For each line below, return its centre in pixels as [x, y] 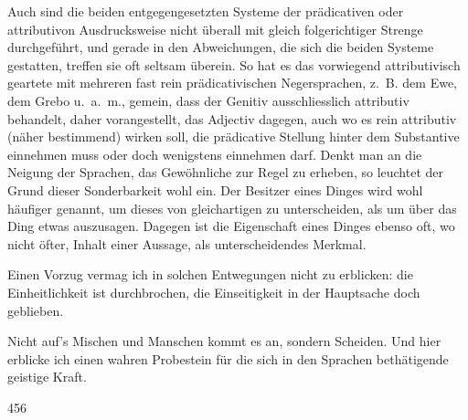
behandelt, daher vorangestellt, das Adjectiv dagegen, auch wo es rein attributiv [232, 118]
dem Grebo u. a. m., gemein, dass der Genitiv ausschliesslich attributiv [208, 100]
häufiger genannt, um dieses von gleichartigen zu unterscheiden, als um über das [232, 208]
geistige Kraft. [47, 377]
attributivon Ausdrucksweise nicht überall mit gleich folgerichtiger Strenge [215, 29]
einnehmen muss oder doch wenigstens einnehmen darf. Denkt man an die [215, 154]
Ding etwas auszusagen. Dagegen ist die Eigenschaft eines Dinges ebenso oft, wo [231, 226]
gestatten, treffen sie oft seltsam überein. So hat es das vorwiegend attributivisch [234, 64]
